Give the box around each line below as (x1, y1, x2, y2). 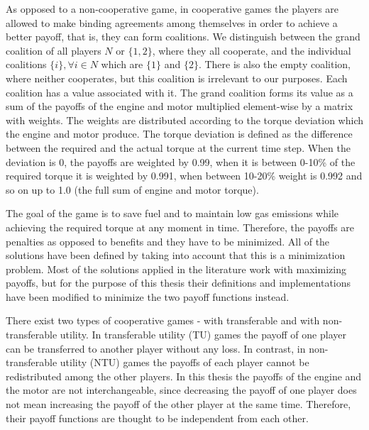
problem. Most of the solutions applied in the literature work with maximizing (6, 261, 346, 276)
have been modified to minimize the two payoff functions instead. (6, 289, 290, 304)
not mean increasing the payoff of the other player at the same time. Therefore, (6, 397, 351, 412)
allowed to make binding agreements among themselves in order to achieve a (6, 15, 338, 30)
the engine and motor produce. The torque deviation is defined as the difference (6, 126, 353, 141)
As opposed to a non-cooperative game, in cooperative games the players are (6, 1, 339, 16)
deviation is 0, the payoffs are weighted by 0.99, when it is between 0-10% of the (6, 154, 356, 169)
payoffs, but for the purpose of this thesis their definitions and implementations (6, 275, 351, 290)
